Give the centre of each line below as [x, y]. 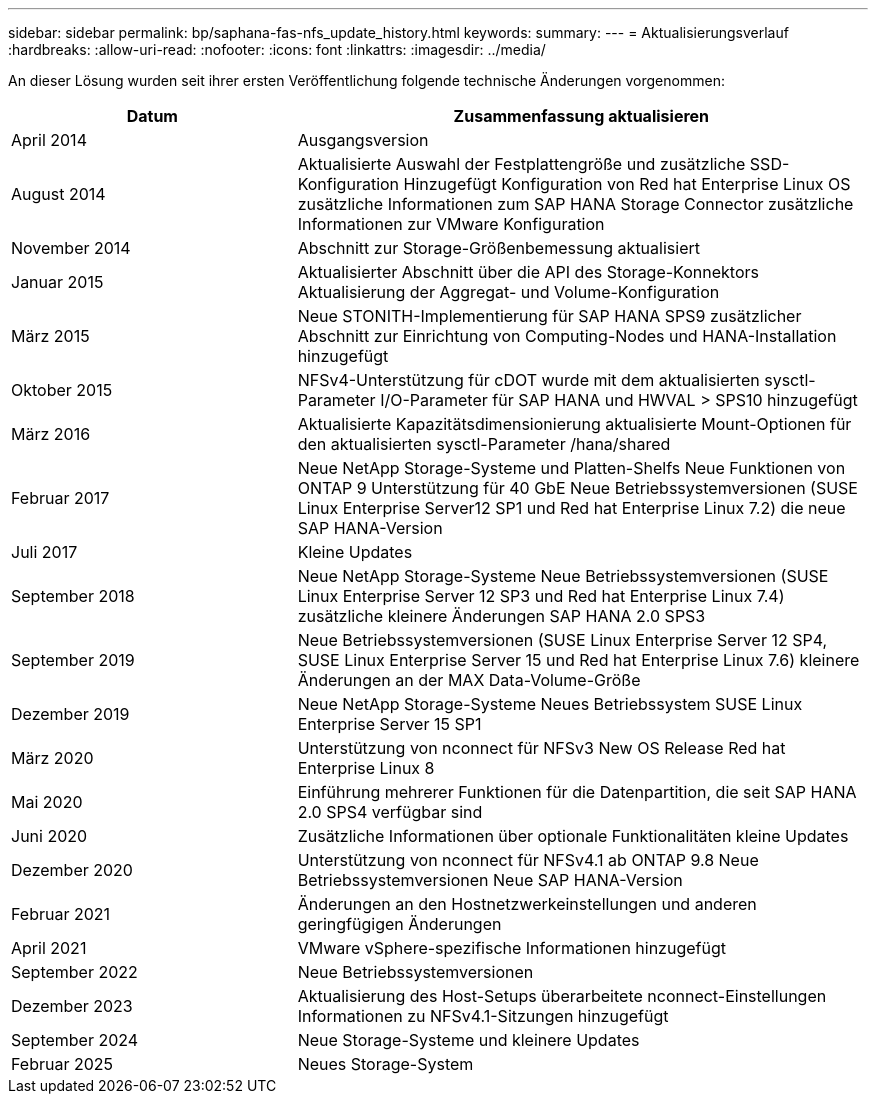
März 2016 [51, 434]
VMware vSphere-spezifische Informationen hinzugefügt [511, 948]
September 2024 [75, 1040]
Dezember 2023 [72, 1006]
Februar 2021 [61, 914]
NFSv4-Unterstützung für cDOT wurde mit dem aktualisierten [528, 380]
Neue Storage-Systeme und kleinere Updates [468, 1040]
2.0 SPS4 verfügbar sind [390, 812]
